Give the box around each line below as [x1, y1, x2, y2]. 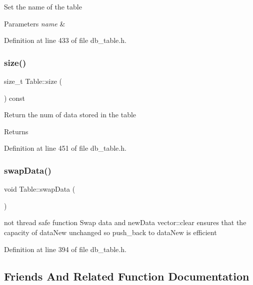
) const [4, 92, 25, 103]
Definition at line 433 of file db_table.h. [4, 35, 126, 45]
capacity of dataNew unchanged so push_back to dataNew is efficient [4, 227, 217, 237]
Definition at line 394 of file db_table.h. [4, 244, 126, 254]
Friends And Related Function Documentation [4, 268, 249, 284]
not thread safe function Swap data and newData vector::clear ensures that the [4, 217, 246, 228]
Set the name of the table [4, 1, 82, 11]
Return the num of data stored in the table [4, 109, 136, 120]
